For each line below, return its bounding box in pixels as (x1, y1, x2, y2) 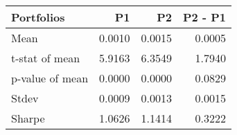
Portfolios (11, 9, 65, 25)
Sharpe (11, 110, 45, 126)
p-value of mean (11, 70, 89, 86)
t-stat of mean (11, 50, 80, 66)
